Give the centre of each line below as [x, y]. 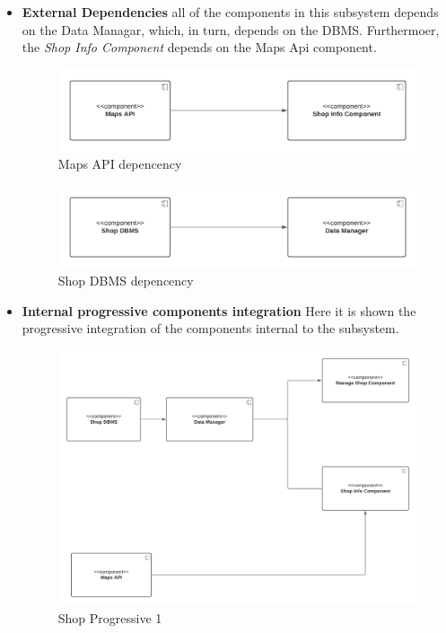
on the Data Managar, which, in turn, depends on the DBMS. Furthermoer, [231, 29]
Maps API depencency [120, 164]
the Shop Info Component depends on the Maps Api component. [199, 47]
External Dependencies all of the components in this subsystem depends [230, 12]
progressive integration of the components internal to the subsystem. [210, 328]
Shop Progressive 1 [110, 617]
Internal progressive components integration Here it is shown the [219, 310]
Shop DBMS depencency [126, 281]
